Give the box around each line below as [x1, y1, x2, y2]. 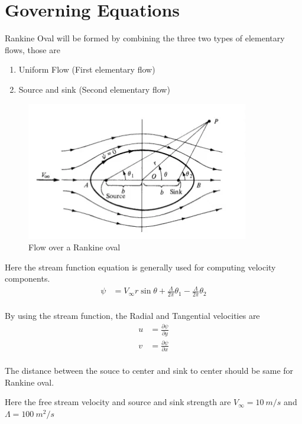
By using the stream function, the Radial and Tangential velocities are [5, 309, 260, 322]
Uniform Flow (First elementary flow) [18, 63, 155, 76]
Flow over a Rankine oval [28, 241, 121, 253]
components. [5, 272, 50, 285]
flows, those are [5, 43, 60, 56]
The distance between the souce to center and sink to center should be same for [5, 364, 294, 377]
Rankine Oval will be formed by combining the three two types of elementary [5, 32, 285, 44]
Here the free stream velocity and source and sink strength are [5, 396, 231, 408]
